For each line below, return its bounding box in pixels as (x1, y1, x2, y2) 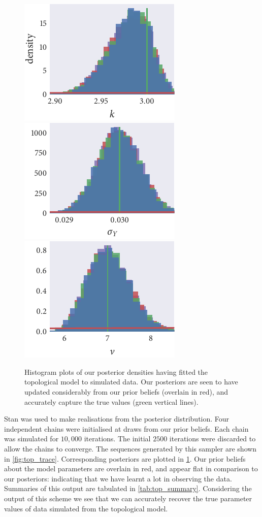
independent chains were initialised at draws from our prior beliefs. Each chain (4, 423, 249, 434)
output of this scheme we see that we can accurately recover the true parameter (4, 493, 252, 503)
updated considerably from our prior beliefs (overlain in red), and (24, 386, 228, 397)
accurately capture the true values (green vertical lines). (24, 396, 199, 407)
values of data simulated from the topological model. (4, 503, 168, 513)
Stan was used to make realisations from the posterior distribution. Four (4, 413, 230, 424)
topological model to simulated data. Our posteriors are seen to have (24, 376, 238, 387)
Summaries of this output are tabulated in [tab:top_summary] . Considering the (4, 483, 252, 494)
